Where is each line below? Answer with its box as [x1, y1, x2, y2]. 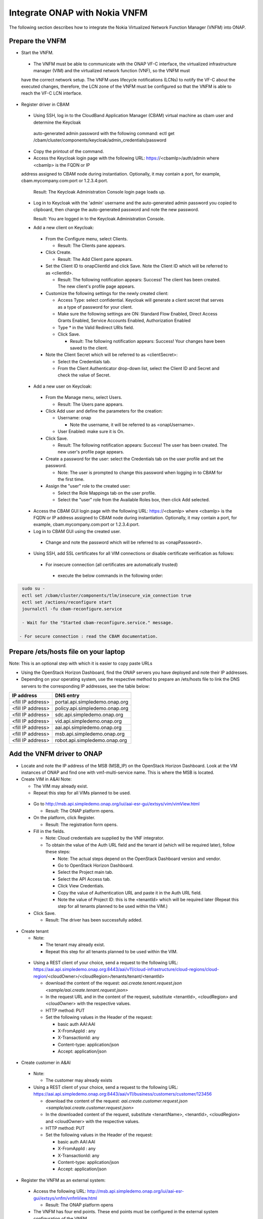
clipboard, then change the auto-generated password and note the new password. [33, 207, 199, 213]
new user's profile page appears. [57, 449, 124, 455]
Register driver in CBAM [21, 101, 70, 107]
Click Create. [45, 249, 72, 256]
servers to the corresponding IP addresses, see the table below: [21, 683, 150, 689]
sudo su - [22, 586, 45, 591]
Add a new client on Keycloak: [33, 225, 94, 231]
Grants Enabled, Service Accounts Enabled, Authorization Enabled [57, 317, 191, 324]
